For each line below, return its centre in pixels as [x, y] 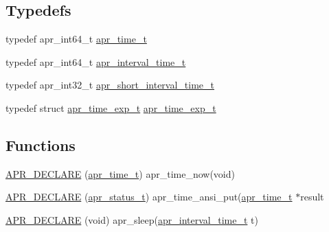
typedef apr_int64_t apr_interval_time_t [96, 61]
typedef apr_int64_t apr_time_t [76, 39]
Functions [41, 144]
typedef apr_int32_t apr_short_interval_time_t [110, 85]
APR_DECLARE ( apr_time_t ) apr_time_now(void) [120, 173]
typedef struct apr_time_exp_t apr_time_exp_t [111, 107]
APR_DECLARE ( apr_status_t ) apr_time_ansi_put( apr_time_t [149, 197]
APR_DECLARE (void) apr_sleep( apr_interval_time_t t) [132, 219]
